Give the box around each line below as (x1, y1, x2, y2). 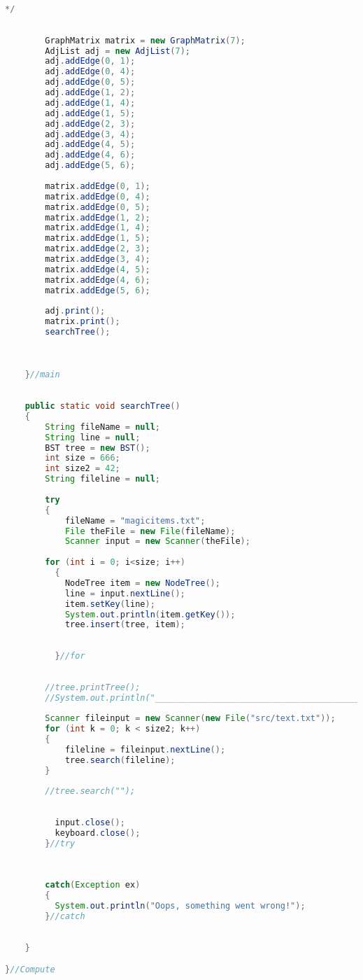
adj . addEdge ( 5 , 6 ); (45, 160, 136, 171)
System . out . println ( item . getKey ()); (64, 609, 236, 619)
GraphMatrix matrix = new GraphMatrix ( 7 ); (45, 35, 245, 45)
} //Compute (5, 965, 55, 975)
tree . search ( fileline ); (64, 755, 176, 765)
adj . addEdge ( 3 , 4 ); (45, 129, 136, 139)
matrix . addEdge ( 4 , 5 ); (45, 264, 150, 274)
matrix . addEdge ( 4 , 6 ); (45, 274, 150, 285)
